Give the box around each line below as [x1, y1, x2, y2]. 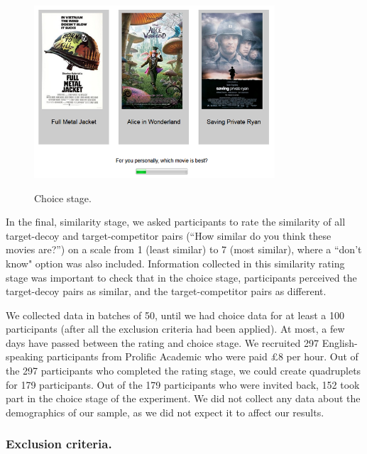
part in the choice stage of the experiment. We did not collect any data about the [6, 391, 361, 406]
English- [322, 335, 358, 350]
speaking [6, 349, 43, 364]
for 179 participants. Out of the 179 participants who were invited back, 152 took [6, 377, 360, 392]
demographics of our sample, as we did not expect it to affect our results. [6, 404, 324, 419]
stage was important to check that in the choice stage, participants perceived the [6, 270, 357, 284]
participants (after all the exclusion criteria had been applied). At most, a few [6, 321, 345, 336]
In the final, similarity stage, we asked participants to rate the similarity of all [6, 214, 346, 229]
